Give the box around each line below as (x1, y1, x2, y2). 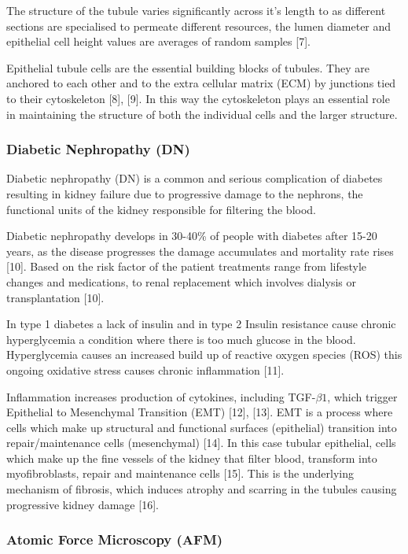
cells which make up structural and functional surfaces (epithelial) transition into (6, 419, 397, 435)
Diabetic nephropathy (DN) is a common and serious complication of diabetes (6, 170, 383, 187)
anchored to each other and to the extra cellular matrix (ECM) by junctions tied (6, 75, 396, 91)
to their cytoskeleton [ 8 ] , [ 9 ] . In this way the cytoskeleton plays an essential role (6, 90, 390, 106)
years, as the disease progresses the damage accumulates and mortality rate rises (6, 242, 394, 259)
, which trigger (327, 388, 398, 404)
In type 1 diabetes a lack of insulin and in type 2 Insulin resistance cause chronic (6, 316, 396, 332)
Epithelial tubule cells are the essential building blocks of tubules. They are (6, 59, 369, 76)
